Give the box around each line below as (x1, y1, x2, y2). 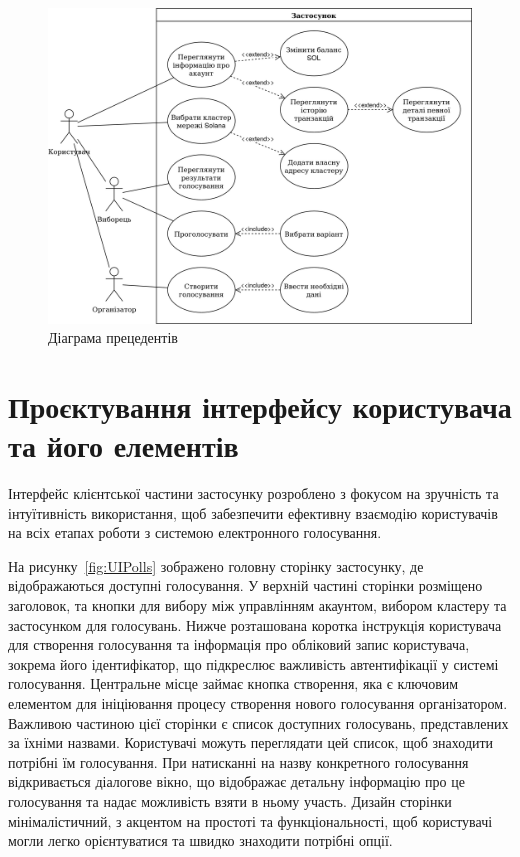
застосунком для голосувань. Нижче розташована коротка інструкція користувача (8, 614, 502, 635)
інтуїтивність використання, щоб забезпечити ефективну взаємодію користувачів (8, 502, 498, 523)
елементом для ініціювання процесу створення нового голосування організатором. (8, 692, 508, 713)
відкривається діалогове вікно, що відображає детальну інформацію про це (8, 771, 465, 792)
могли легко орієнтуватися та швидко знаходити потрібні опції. (8, 830, 393, 851)
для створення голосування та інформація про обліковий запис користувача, (8, 634, 470, 655)
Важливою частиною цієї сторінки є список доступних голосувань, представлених (8, 712, 509, 733)
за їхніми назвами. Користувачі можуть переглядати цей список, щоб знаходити (8, 732, 494, 753)
